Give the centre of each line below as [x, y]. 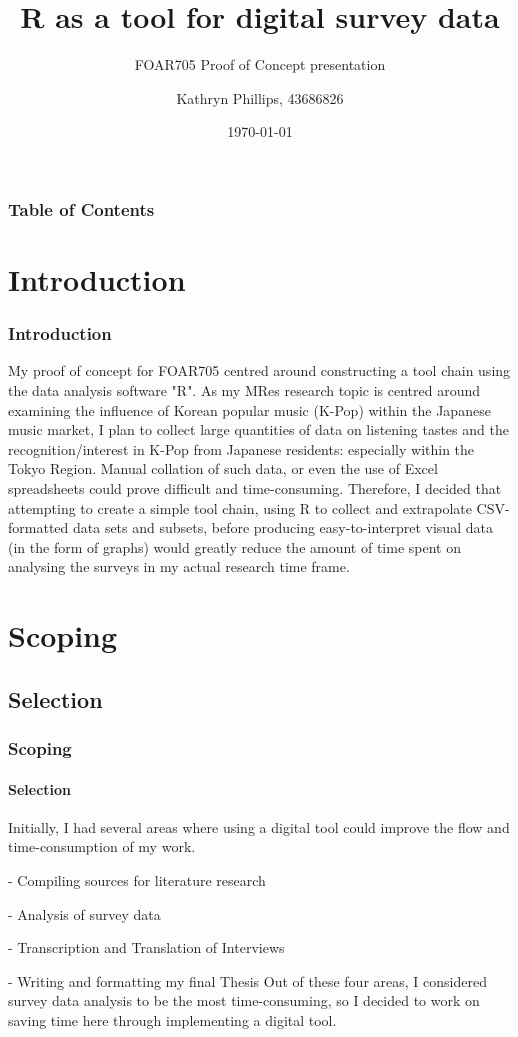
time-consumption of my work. [102, 846]
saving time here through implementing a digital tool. [172, 1019]
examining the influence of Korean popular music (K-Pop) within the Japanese [249, 409]
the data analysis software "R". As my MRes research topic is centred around [244, 390]
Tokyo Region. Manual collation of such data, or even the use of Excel [223, 468]
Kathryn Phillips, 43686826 [260, 97]
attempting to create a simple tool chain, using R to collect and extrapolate [240, 507]
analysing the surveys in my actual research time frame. [179, 566]
